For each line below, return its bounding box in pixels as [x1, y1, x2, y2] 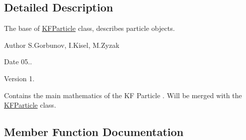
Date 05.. [4, 56, 32, 67]
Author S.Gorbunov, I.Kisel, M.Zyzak [4, 39, 119, 50]
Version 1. [4, 73, 34, 83]
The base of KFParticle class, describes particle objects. [4, 23, 175, 33]
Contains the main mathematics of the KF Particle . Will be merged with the [4, 90, 242, 100]
